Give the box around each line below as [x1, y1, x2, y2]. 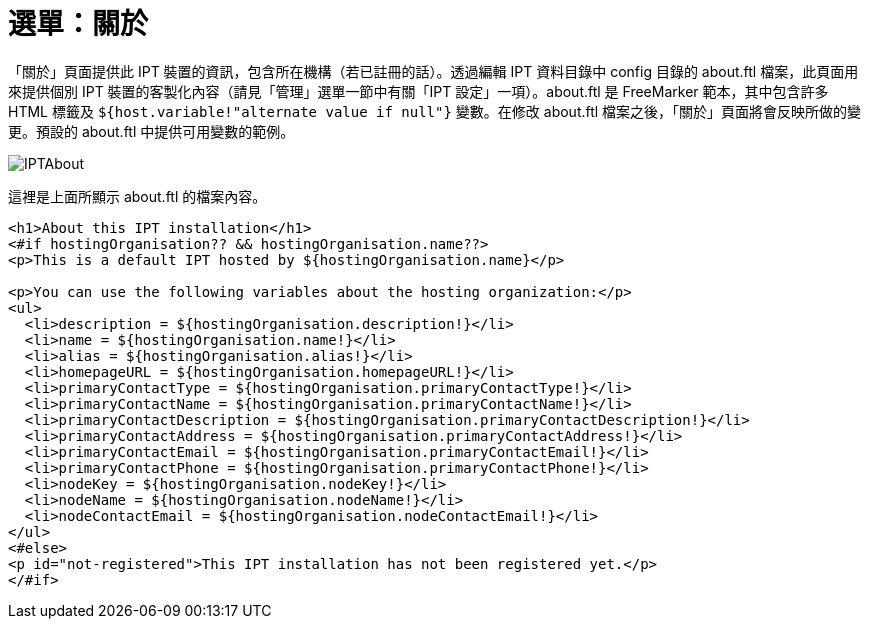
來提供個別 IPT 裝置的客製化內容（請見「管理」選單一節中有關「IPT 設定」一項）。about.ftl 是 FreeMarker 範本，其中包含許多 [8, 82, 829, 100]
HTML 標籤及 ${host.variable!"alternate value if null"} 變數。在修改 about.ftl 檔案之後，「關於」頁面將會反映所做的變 [8, 102, 862, 120]
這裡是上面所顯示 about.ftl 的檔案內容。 [8, 187, 267, 205]
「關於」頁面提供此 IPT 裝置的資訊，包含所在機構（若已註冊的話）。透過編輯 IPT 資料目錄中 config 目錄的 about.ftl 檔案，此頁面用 [8, 62, 859, 80]
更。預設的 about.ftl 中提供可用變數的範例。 [8, 122, 295, 140]
